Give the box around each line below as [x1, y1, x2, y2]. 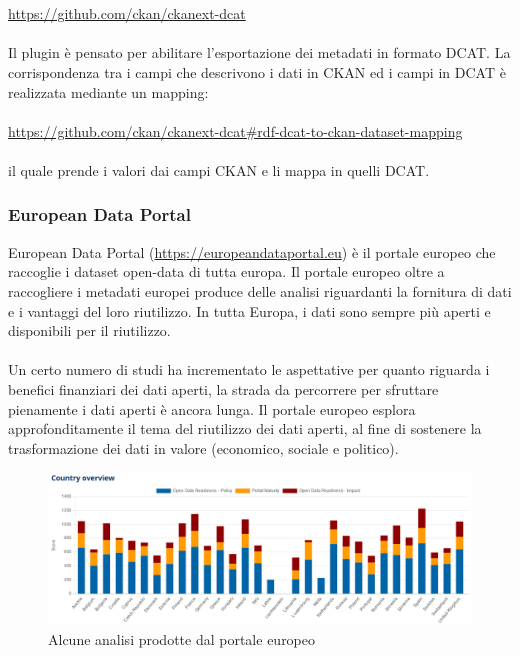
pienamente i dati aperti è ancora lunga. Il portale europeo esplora [8, 398, 416, 419]
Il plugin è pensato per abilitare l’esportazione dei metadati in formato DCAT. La [8, 42, 511, 63]
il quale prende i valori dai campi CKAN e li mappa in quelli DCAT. [8, 159, 430, 180]
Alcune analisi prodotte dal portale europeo [48, 629, 316, 650]
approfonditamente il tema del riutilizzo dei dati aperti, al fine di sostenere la [8, 418, 482, 439]
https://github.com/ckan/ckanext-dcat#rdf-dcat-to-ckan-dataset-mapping [8, 120, 463, 141]
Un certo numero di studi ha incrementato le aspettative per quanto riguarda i [8, 359, 490, 380]
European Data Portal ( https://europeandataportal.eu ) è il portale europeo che [8, 241, 496, 262]
